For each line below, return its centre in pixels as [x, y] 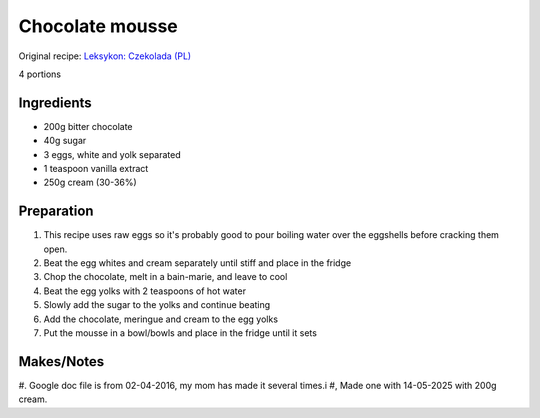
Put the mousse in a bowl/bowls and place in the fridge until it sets [180, 333]
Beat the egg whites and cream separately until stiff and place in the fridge [197, 263]
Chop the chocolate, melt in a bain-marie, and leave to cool [165, 277]
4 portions [40, 74]
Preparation [56, 211]
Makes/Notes [61, 361]
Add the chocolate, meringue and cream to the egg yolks [161, 319]
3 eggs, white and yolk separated [112, 154]
